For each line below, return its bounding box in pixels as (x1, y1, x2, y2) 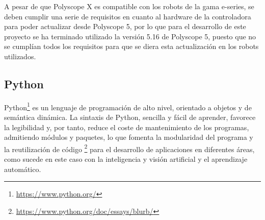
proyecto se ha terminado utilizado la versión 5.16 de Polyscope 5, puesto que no (4, 31, 256, 41)
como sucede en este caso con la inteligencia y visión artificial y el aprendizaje (4, 154, 248, 164)
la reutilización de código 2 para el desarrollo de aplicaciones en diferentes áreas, (4, 142, 255, 154)
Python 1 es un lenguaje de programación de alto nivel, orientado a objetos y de (4, 100, 252, 112)
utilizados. (4, 51, 36, 61)
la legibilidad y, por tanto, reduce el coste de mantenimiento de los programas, (4, 121, 249, 132)
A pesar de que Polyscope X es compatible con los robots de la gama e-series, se (4, 1, 254, 11)
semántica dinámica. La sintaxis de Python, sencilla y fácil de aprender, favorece (4, 112, 256, 123)
